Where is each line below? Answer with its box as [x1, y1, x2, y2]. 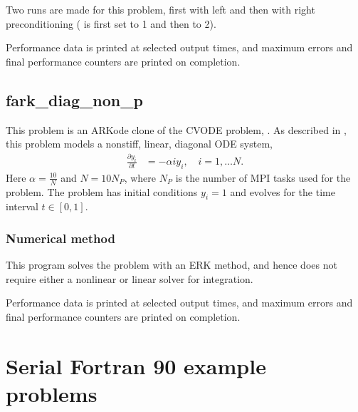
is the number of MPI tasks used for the [175, 170, 351, 185]
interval [6, 199, 38, 214]
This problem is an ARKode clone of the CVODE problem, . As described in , [6, 122, 347, 137]
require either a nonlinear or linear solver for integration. [6, 271, 253, 286]
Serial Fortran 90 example [6, 351, 266, 380]
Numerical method [6, 230, 115, 247]
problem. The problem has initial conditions [6, 184, 198, 199]
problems [6, 379, 98, 408]
